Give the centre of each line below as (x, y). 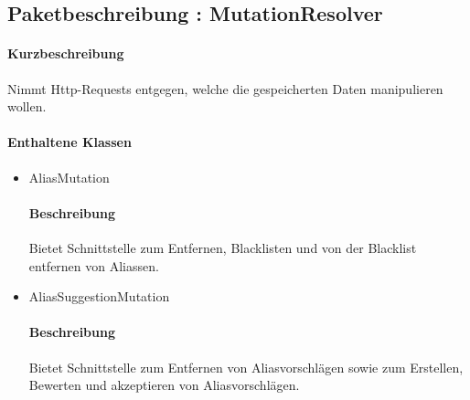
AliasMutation (69, 177)
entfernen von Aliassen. (94, 265)
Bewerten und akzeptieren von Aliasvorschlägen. (164, 385)
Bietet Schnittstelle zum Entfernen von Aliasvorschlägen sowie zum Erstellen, (246, 367)
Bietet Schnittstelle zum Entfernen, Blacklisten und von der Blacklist (223, 247)
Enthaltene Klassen (69, 142)
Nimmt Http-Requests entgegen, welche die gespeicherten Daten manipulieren (225, 88)
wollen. (27, 106)
